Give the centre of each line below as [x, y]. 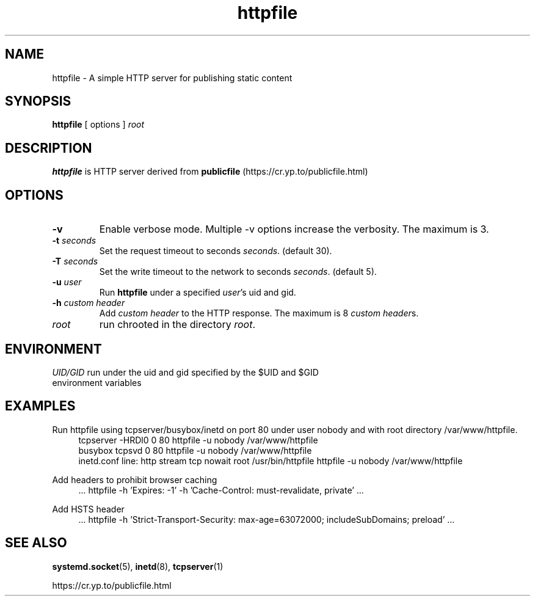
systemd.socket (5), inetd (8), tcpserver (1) [138, 566]
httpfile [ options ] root [98, 125]
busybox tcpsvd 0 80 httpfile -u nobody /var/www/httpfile [195, 450]
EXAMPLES [40, 406]
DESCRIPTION [49, 148]
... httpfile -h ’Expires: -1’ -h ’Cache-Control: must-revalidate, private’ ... [221, 490]
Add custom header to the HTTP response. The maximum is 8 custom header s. [259, 313]
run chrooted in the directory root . [177, 325]
